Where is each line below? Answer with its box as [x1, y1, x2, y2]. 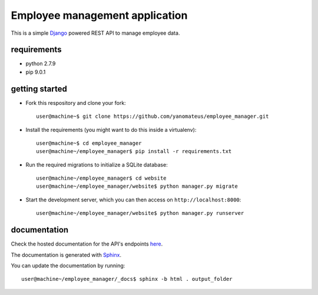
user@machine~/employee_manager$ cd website [36, 175, 167, 182]
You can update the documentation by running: [11, 262, 125, 269]
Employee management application [11, 9, 188, 22]
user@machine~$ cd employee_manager [36, 140, 142, 147]
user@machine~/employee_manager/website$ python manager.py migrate [36, 183, 238, 190]
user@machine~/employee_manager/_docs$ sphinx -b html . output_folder [21, 276, 233, 283]
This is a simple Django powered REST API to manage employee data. [11, 29, 180, 37]
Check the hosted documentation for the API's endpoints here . [11, 240, 163, 247]
